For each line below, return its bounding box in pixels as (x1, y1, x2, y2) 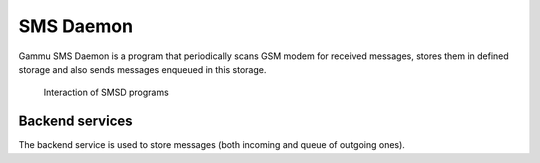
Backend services (18, 113, 134, 130)
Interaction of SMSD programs (43, 86, 169, 99)
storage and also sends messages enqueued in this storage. (18, 63, 267, 75)
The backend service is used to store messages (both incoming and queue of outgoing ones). (18, 139, 405, 151)
